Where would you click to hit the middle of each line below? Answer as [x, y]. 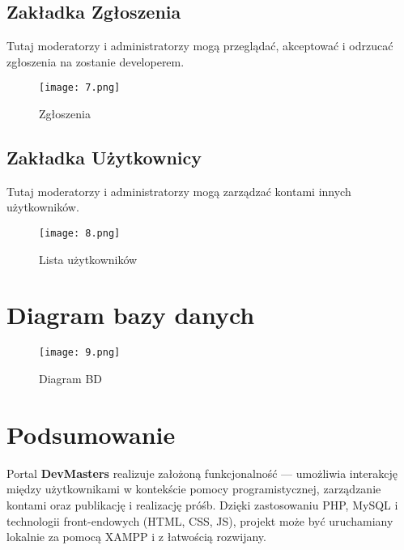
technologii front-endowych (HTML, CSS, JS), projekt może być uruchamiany [200, 520]
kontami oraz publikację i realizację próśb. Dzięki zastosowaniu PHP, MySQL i [202, 504]
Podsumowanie [91, 434]
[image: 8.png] [80, 234]
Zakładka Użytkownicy [104, 158]
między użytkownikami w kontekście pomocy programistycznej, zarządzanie [194, 489]
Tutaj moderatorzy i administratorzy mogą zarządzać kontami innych [179, 191]
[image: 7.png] [80, 88]
